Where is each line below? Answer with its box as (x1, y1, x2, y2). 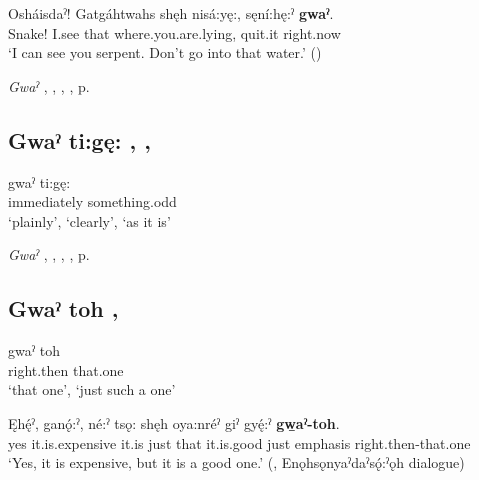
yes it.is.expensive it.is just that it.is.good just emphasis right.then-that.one (8, 432, 471, 453)
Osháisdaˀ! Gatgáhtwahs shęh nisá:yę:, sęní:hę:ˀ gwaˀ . (8, 3, 334, 23)
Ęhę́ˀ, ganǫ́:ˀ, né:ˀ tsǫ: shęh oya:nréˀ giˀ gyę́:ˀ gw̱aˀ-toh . (8, 412, 340, 433)
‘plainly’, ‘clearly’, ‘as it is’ (8, 210, 171, 231)
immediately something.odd (8, 191, 177, 212)
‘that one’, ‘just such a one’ (8, 379, 176, 400)
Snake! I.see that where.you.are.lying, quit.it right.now (8, 22, 341, 43)
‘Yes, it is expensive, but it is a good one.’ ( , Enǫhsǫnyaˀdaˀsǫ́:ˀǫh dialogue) (8, 452, 465, 473)
